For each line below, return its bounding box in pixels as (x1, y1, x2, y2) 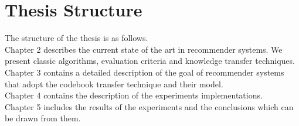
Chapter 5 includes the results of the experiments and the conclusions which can (5, 100, 294, 113)
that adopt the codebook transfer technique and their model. (5, 77, 223, 90)
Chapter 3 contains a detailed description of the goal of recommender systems (5, 66, 284, 78)
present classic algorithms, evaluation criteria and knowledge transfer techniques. (5, 55, 295, 67)
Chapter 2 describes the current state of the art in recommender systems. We (5, 43, 283, 55)
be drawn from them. (5, 112, 81, 124)
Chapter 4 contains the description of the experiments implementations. (5, 89, 263, 101)
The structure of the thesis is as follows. (5, 32, 148, 44)
